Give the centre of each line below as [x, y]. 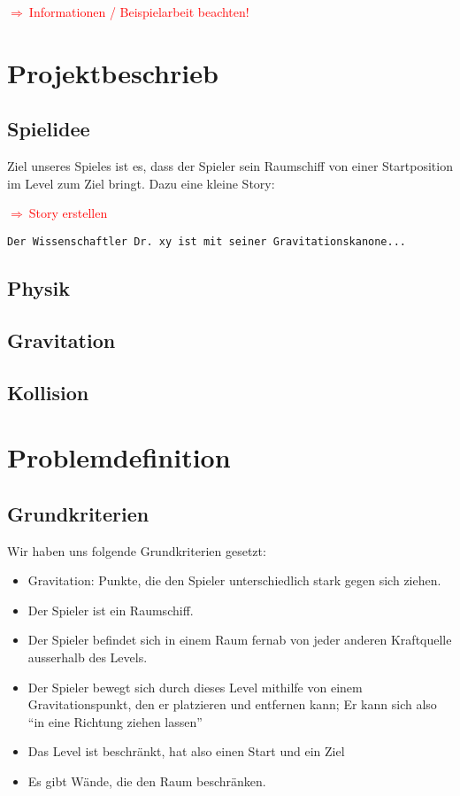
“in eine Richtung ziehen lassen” [115, 721]
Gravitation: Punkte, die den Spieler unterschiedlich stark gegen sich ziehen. [234, 580]
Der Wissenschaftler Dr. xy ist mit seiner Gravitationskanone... [207, 241]
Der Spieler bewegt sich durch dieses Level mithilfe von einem [195, 687]
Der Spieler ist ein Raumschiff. [111, 610]
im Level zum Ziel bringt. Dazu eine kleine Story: [141, 183]
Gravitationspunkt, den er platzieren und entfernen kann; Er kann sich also [232, 704]
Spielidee [49, 129]
